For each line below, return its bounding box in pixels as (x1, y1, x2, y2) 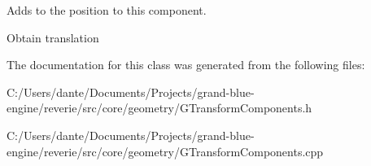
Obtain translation (7, 28, 99, 46)
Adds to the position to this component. (7, 2, 207, 18)
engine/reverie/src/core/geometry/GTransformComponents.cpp (7, 142, 324, 159)
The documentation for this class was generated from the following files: (7, 56, 365, 73)
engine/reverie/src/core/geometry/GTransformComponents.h (7, 99, 312, 116)
